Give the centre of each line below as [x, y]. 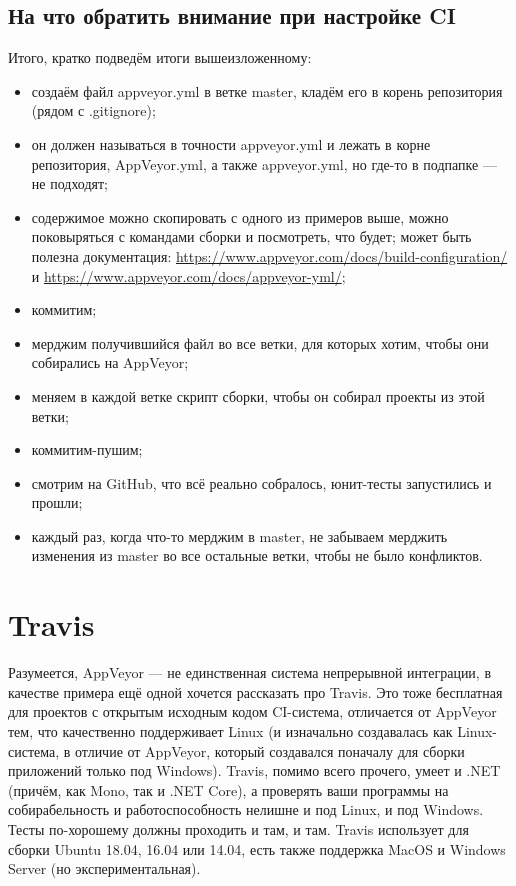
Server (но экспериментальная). [104, 868]
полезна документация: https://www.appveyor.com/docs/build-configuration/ [269, 255]
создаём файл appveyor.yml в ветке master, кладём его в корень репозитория [267, 90]
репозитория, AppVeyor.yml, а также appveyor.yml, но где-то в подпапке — [264, 163]
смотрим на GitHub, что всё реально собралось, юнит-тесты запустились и [261, 482]
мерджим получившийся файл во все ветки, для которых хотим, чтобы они [260, 342]
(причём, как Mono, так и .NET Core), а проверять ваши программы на [228, 789]
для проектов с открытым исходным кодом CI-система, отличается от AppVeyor [252, 711]
